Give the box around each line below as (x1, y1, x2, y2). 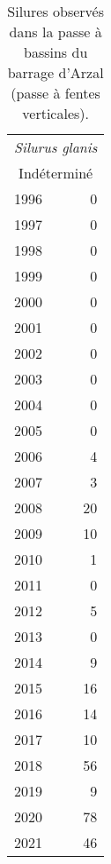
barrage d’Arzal (7, 62, 104, 83)
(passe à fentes (11, 83, 100, 103)
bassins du (24, 42, 88, 62)
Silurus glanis (14, 137, 98, 157)
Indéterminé (18, 162, 93, 183)
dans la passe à (9, 21, 102, 42)
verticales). (22, 103, 89, 123)
